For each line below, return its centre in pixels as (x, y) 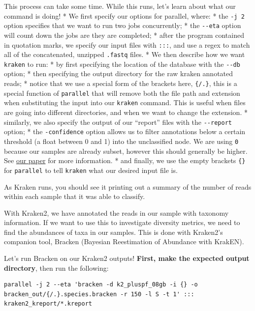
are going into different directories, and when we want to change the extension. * (126, 112)
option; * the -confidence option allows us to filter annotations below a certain (125, 131)
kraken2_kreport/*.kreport (48, 304)
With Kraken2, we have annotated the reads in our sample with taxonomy (116, 212)
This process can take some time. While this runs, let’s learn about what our (120, 6)
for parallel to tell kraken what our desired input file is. (91, 170)
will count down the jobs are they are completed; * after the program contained (124, 35)
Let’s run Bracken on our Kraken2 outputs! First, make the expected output (127, 258)
